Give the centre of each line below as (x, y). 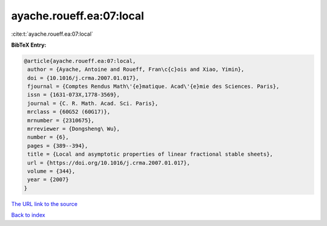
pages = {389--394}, (58, 146)
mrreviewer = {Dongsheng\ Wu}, (74, 129)
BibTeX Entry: (29, 45)
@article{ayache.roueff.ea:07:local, (80, 61)
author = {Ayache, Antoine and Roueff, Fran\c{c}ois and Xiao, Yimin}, (136, 69)
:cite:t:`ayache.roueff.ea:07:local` (52, 34)
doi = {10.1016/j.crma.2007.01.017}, (83, 78)
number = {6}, (48, 137)
